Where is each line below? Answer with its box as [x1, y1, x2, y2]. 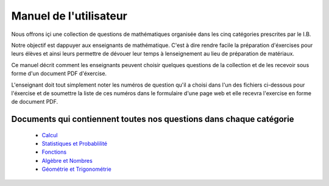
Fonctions [41, 148, 67, 156]
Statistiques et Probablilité [41, 140, 108, 148]
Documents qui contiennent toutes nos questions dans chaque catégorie [11, 114, 294, 124]
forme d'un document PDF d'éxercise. [11, 70, 107, 77]
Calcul [41, 131, 58, 138]
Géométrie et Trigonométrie [41, 165, 112, 173]
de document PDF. [11, 98, 58, 106]
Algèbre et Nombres [41, 157, 93, 164]
